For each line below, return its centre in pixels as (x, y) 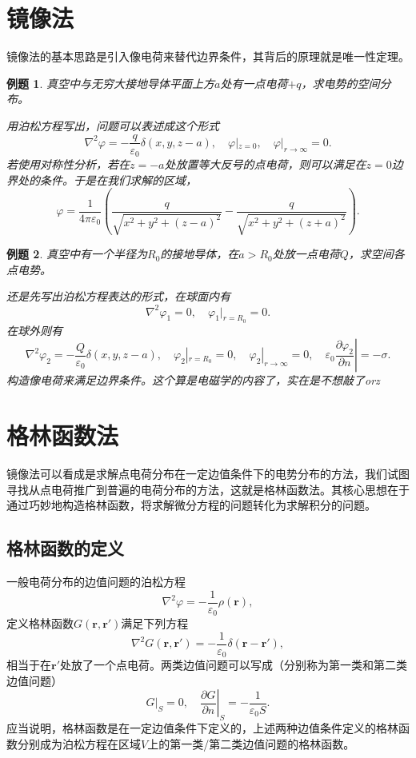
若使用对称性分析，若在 (68, 164)
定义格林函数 (40, 623)
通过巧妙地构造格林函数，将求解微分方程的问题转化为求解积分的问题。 (191, 505)
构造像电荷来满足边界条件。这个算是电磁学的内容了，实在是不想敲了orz (193, 380)
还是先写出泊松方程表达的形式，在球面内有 (118, 296)
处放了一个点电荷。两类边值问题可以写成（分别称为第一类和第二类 (234, 665)
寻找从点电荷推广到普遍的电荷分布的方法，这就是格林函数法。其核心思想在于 (208, 489)
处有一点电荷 (254, 83)
